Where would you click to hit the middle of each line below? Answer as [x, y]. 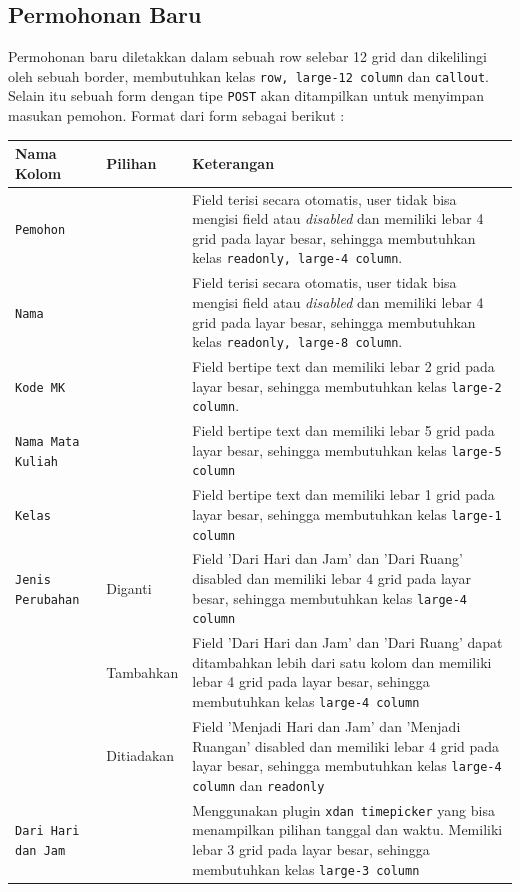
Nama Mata [47, 441]
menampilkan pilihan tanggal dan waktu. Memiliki [347, 829]
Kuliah [36, 461]
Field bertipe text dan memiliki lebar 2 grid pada [343, 366]
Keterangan [233, 163]
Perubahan [47, 599]
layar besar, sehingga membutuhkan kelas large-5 [347, 449]
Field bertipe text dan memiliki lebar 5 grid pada [343, 430]
